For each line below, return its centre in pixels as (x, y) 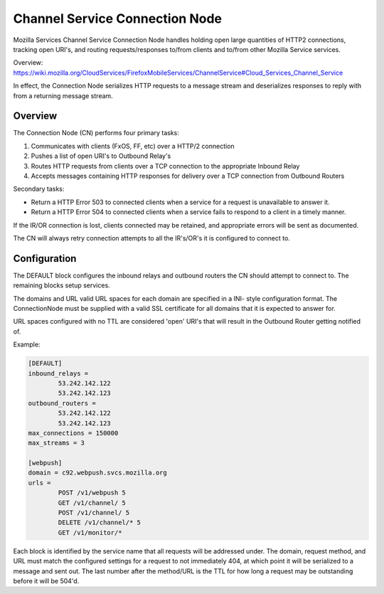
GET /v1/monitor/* (90, 532)
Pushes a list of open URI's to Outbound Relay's (101, 156)
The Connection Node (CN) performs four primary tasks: (96, 133)
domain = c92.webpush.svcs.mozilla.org (97, 473)
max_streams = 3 (57, 443)
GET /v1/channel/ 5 (92, 503)
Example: (27, 344)
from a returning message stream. (63, 95)
